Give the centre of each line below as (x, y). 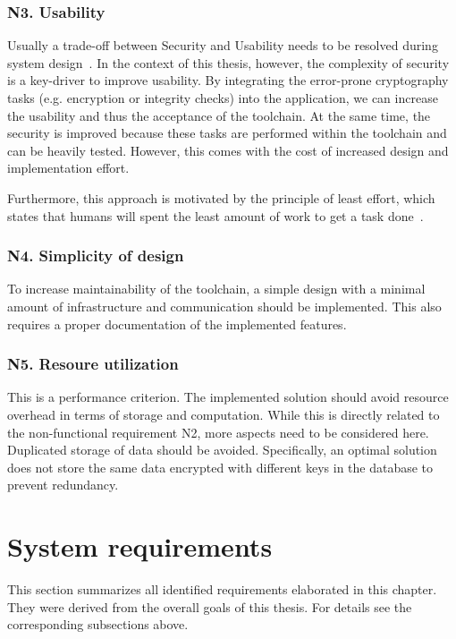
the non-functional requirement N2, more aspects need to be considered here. (218, 432)
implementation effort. (68, 168)
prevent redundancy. (63, 485)
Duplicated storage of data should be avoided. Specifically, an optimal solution (222, 450)
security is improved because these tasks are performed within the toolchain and (227, 133)
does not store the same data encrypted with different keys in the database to (220, 467)
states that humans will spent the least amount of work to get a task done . (215, 215)
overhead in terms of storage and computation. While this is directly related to (224, 414)
